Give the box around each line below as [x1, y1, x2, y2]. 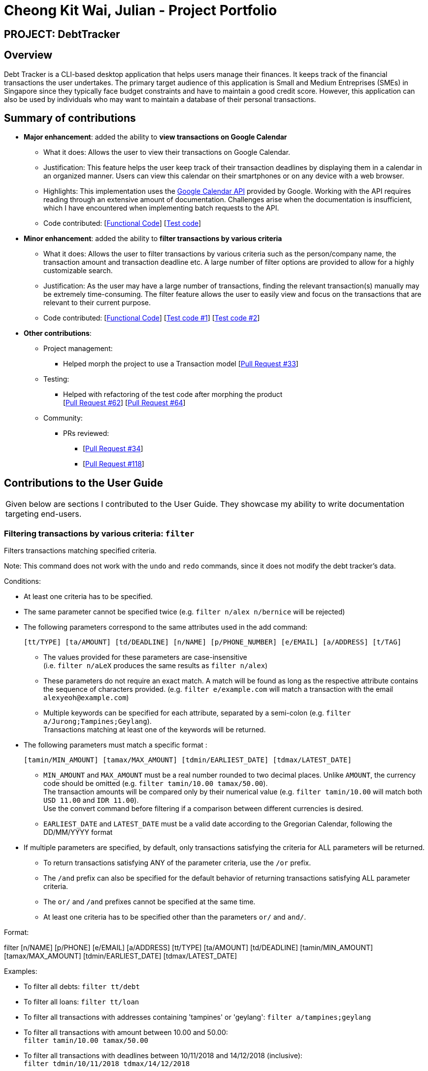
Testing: [43, 375, 69, 384]
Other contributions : [24, 329, 92, 338]
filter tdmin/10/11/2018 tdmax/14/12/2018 [24, 1060, 190, 1068]
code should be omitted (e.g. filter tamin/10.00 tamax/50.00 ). [43, 779, 268, 788]
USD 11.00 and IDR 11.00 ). [43, 796, 139, 805]
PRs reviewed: [63, 429, 109, 438]
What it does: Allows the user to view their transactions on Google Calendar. [43, 148, 291, 157]
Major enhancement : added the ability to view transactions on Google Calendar [24, 133, 287, 142]
